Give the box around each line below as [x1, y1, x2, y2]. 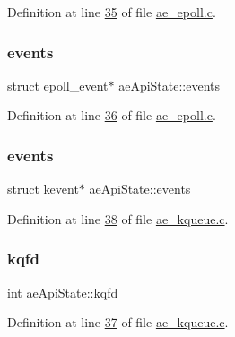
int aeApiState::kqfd [7, 282, 118, 301]
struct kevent [7, 179, 79, 198]
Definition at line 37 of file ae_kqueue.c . [7, 313, 229, 332]
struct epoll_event [7, 75, 109, 94]
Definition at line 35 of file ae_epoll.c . [7, 3, 216, 21]
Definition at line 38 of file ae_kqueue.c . [7, 209, 229, 228]
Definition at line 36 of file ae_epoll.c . [7, 106, 216, 125]
